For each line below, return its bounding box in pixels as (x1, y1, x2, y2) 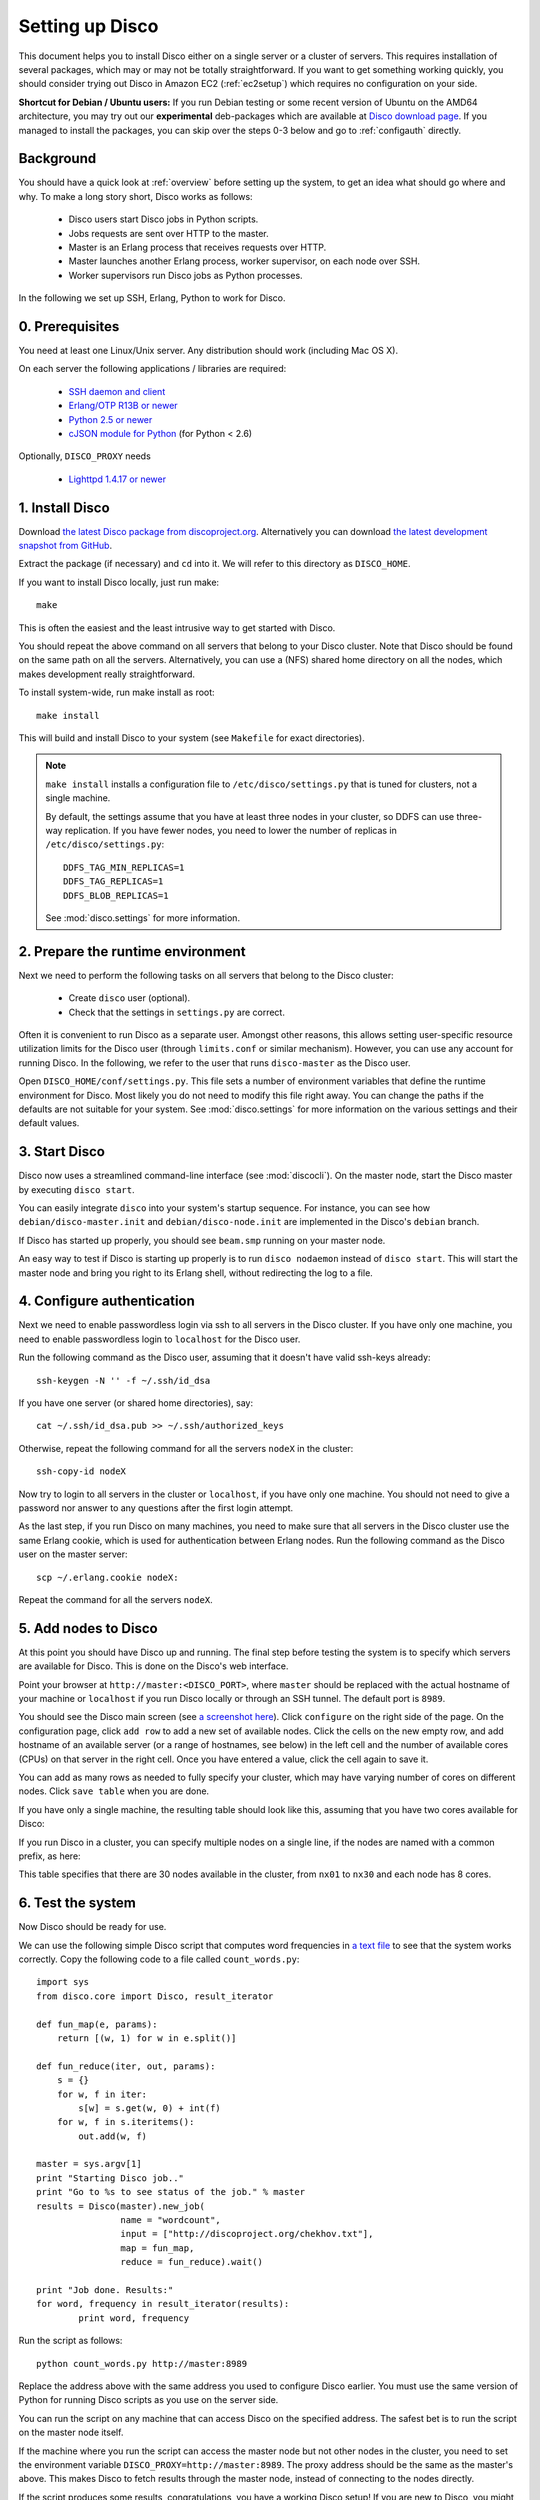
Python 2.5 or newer (68, 413, 153, 425)
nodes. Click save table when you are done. (18, 1785, 210, 1797)
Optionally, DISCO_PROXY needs (18, 450, 152, 462)
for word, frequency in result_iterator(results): (36, 2298, 290, 2310)
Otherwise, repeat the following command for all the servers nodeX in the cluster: (18, 1442, 354, 1454)
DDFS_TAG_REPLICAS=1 (63, 876, 164, 887)
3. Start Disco (18, 1143, 105, 1160)
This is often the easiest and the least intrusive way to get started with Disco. (18, 621, 336, 634)
